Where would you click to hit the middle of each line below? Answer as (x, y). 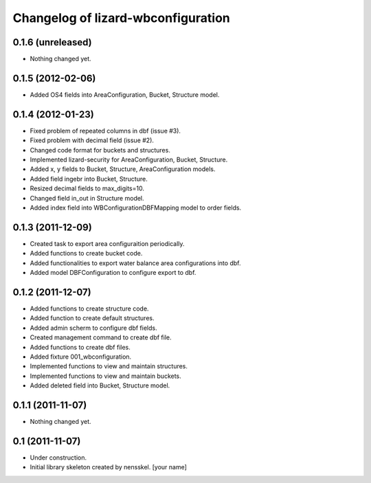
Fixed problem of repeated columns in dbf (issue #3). (105, 131)
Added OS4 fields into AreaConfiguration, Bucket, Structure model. (125, 94)
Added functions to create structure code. (89, 308)
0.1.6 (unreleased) (52, 42)
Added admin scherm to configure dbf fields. (93, 328)
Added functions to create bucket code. (86, 254)
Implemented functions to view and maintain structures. (109, 366)
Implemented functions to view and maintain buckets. (105, 376)
